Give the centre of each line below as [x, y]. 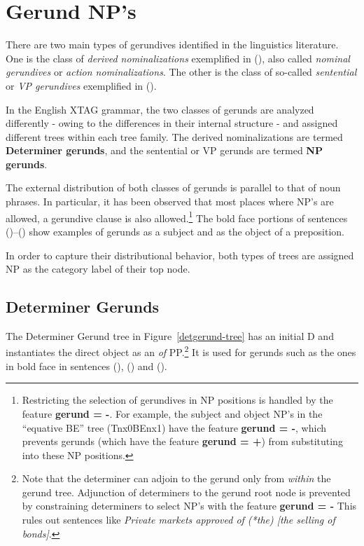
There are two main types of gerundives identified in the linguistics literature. [172, 45]
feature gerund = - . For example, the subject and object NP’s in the [172, 413]
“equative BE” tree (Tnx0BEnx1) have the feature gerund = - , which [174, 427]
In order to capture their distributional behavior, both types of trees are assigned [180, 255]
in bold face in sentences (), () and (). [86, 366]
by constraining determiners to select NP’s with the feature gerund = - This [189, 506]
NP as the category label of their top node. [98, 269]
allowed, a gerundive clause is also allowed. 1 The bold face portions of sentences [177, 217]
